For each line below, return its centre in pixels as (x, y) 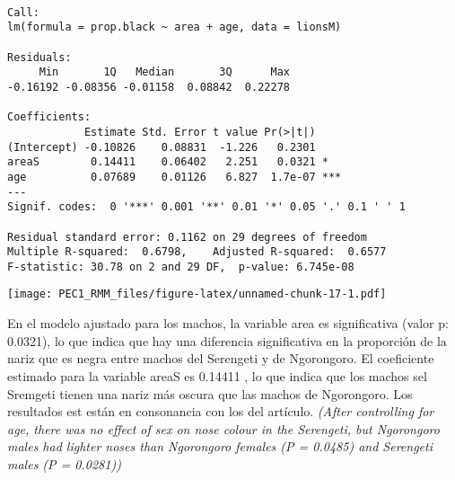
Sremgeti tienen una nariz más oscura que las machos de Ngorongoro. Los (210, 393)
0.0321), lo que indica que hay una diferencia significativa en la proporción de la (227, 340)
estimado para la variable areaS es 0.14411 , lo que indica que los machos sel (217, 375)
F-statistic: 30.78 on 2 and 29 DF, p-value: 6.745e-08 (181, 267)
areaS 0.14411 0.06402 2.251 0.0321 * (168, 162)
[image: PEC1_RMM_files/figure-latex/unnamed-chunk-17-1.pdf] (197, 294)
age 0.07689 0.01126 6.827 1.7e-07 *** (175, 177)
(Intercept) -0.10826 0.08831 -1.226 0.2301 (162, 147)
